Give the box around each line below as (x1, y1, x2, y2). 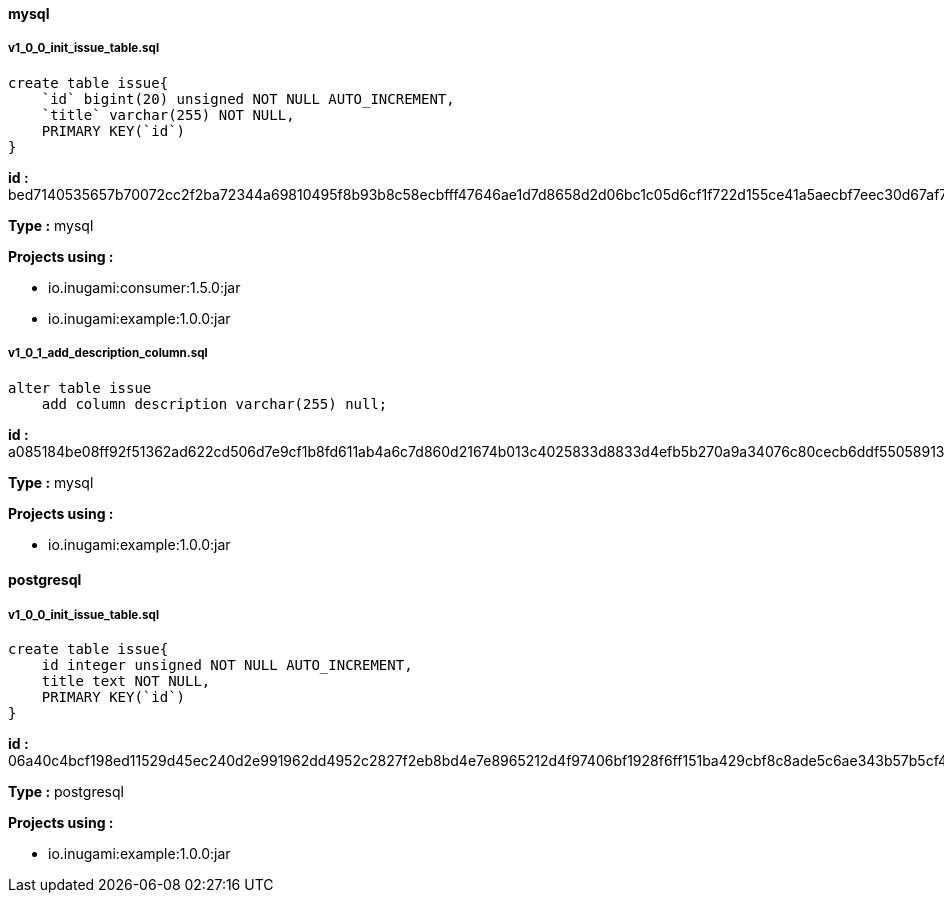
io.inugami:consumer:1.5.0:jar (48, 278, 241, 296)
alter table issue (8, 379, 152, 396)
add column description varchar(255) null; (41, 395, 388, 412)
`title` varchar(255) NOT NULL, (41, 106, 295, 123)
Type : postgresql (8, 782, 124, 800)
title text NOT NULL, (41, 672, 211, 689)
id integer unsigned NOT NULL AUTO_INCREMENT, (41, 656, 413, 673)
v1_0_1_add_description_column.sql (8, 346, 208, 361)
